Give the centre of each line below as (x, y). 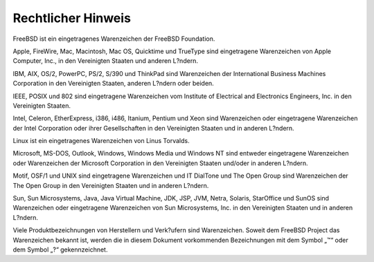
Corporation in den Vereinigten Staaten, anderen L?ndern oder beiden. (113, 84)
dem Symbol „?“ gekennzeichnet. (60, 250)
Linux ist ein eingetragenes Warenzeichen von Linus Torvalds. (101, 141)
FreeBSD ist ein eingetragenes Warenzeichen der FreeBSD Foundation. (114, 39)
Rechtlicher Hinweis (72, 18)
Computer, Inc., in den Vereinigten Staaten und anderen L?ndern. (106, 61)
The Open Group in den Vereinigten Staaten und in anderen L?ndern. (111, 185)
